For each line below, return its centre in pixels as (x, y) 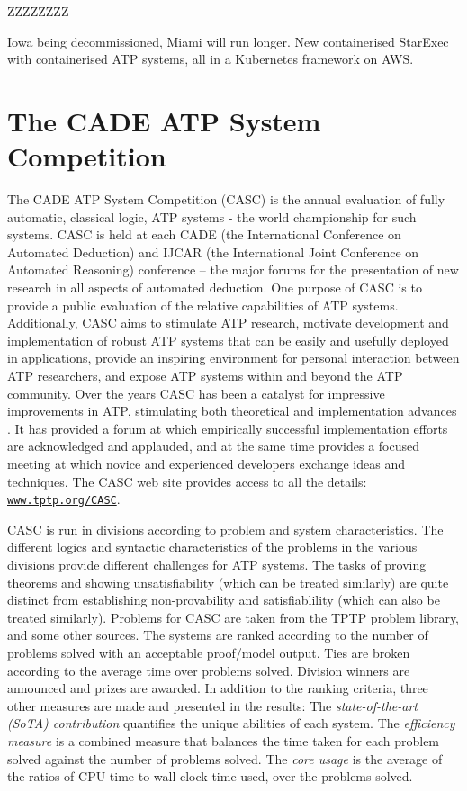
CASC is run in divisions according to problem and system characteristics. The (225, 529)
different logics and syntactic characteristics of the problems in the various (212, 547)
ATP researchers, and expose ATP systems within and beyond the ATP (205, 376)
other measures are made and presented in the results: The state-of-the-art (212, 705)
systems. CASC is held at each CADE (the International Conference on (204, 234)
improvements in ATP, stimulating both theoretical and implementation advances (232, 411)
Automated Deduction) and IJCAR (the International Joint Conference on (213, 252)
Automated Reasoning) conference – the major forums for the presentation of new (233, 270)
